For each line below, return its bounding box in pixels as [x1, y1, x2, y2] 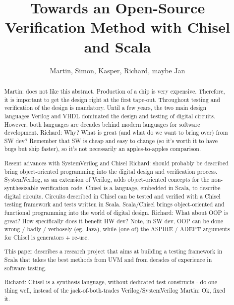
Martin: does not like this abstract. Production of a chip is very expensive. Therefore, [4, 87, 225, 95]
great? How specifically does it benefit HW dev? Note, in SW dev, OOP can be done [4, 216, 224, 225]
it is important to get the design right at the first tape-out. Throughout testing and [4, 95, 220, 103]
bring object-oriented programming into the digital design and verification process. [4, 167, 218, 175]
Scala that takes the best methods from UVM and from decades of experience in [4, 255, 212, 264]
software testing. [4, 263, 47, 272]
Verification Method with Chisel [5, 17, 230, 37]
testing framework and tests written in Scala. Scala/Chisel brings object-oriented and [4, 200, 225, 208]
